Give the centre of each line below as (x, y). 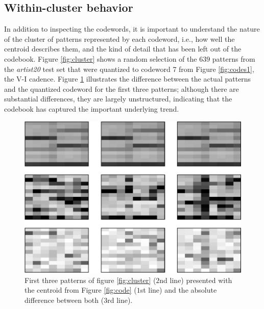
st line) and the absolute (178, 290)
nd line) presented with (196, 280)
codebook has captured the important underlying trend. (92, 108)
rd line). (120, 300)
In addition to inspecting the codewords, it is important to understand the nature (132, 29)
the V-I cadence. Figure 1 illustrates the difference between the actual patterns (128, 79)
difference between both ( (64, 300)
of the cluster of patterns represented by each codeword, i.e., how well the (119, 38)
